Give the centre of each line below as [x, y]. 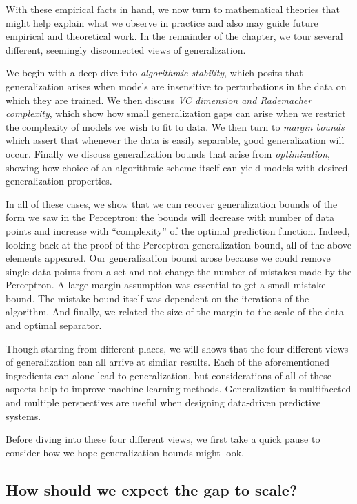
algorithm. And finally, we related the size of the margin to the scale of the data [175, 312]
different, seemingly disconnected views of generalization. [126, 49]
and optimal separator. [54, 325]
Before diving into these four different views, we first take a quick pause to [163, 439]
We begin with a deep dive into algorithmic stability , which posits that [154, 73]
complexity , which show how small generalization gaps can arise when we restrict [176, 113]
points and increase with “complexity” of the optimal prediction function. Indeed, [178, 230]
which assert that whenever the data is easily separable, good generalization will [175, 140]
